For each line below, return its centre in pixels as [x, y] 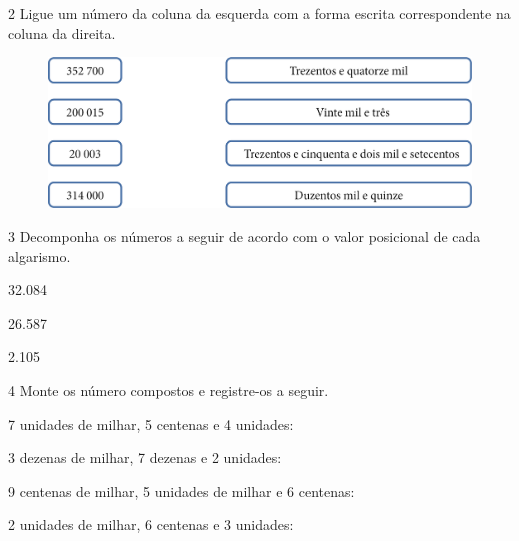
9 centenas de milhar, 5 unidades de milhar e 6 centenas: [181, 490]
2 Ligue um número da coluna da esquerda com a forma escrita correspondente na [259, 13]
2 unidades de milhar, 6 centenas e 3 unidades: [151, 524]
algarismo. [39, 255]
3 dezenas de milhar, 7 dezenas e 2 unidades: [145, 457]
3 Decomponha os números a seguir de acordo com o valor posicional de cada [244, 236]
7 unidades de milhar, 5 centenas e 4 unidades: [151, 423]
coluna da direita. [62, 32]
